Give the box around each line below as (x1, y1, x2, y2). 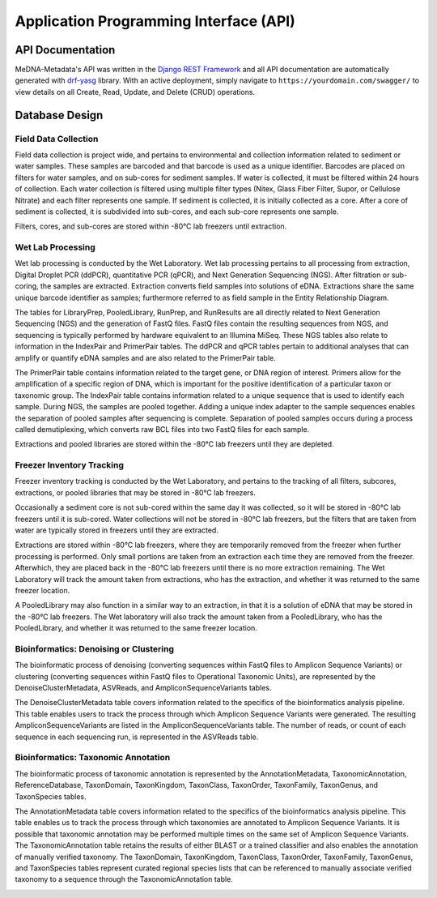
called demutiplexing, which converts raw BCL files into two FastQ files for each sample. (15, 424, 310, 434)
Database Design (15, 108, 104, 122)
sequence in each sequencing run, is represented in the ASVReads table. (15, 732, 259, 742)
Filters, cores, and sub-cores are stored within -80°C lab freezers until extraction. (15, 221, 287, 231)
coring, (15, 281, 40, 291)
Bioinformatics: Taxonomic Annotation (15, 752, 171, 763)
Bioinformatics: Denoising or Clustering (15, 643, 174, 654)
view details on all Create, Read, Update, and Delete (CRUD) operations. (15, 87, 255, 96)
